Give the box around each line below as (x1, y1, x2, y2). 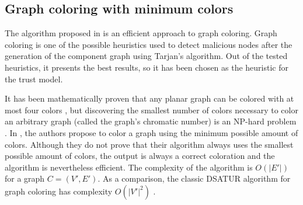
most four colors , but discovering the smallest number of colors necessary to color (5, 103, 298, 116)
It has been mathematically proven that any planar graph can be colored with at (5, 92, 294, 105)
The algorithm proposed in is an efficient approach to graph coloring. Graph (5, 27, 277, 39)
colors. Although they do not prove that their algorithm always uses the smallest (5, 138, 294, 150)
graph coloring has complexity (5, 185, 113, 197)
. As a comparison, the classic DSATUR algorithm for (97, 172, 291, 185)
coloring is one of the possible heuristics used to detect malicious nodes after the (5, 38, 292, 50)
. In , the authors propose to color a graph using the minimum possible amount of (5, 126, 298, 138)
